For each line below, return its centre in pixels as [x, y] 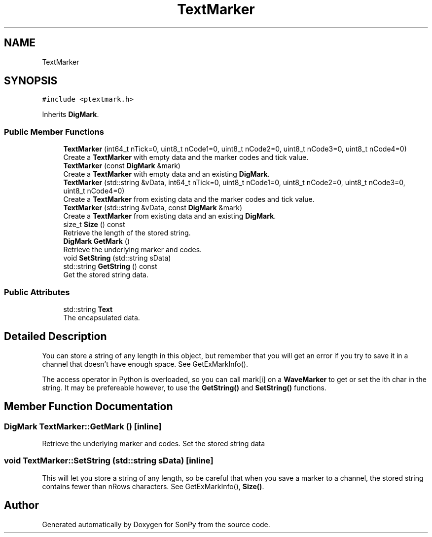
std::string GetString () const [110, 267]
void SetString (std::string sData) [117, 258]
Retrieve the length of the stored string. [127, 233]
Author [21, 505]
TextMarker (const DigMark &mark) [122, 166]
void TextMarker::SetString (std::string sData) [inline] [109, 461]
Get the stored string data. [106, 275]
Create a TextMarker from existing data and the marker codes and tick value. [189, 199]
